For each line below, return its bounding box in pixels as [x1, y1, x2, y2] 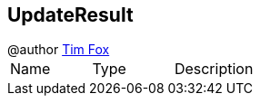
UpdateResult [7, 4, 134, 26]
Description [174, 60, 254, 79]
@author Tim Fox [7, 42, 110, 58]
